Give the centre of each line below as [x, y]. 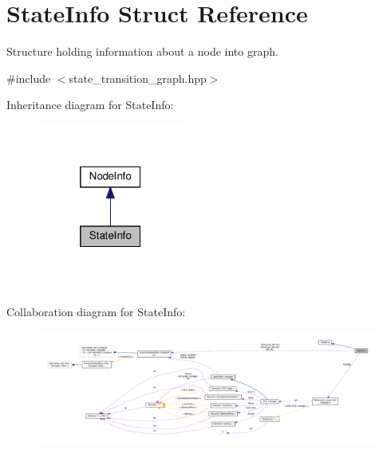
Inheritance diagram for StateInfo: [90, 105]
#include [29, 78]
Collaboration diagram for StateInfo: [96, 311]
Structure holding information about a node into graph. [142, 51]
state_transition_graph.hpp [138, 78]
